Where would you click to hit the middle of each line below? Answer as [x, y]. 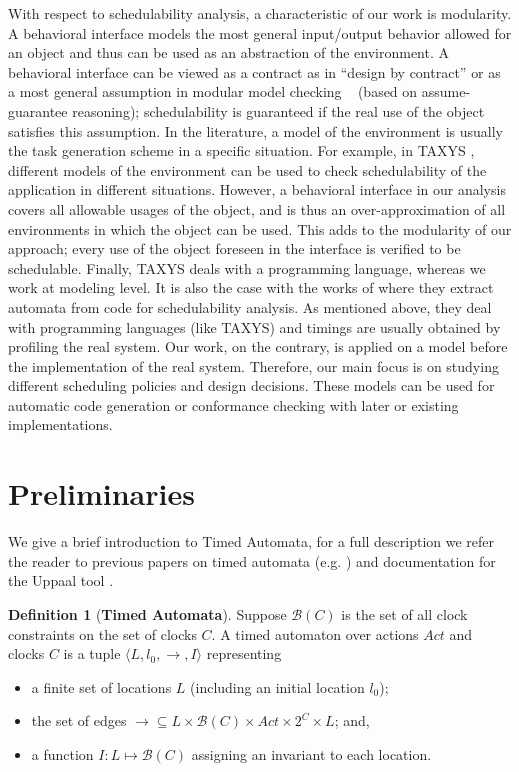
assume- [446, 91]
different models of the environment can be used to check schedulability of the [247, 169]
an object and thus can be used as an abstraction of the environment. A [228, 52]
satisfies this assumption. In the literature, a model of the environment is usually [256, 130]
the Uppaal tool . [61, 580]
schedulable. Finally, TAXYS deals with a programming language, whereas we [247, 267]
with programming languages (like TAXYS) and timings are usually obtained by [254, 326]
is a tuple [92, 653]
